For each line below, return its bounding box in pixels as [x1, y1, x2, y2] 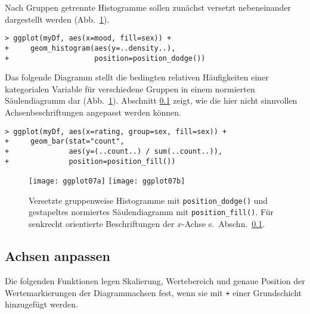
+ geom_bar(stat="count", [5, 137, 125, 146]
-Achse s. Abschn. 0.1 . [182, 217, 265, 230]
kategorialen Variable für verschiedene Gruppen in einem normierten [5, 82, 255, 95]
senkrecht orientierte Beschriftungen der [29, 217, 175, 230]
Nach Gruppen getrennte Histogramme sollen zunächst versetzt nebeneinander [5, 1, 292, 13]
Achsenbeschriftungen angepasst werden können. [5, 105, 181, 118]
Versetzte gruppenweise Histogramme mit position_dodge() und [29, 194, 268, 206]
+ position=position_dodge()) [5, 54, 206, 63]
